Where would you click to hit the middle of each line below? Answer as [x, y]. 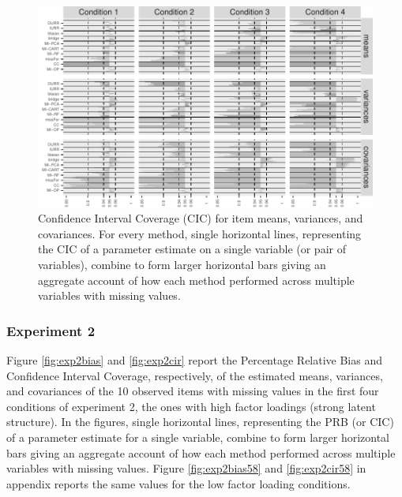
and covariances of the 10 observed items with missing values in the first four [193, 391]
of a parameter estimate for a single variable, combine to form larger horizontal [198, 437]
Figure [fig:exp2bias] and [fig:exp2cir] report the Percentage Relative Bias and [195, 359]
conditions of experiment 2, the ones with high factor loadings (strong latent [191, 406]
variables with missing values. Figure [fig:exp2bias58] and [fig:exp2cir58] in [186, 468]
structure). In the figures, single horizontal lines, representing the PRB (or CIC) [200, 422]
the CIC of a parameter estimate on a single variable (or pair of [192, 249]
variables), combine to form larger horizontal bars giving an [182, 264]
